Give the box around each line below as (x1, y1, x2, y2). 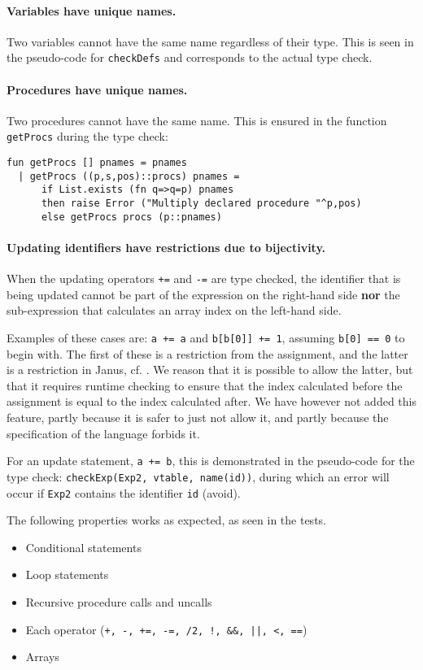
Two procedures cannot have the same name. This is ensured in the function (7, 111, 387, 128)
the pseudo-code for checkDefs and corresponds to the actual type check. (7, 49, 373, 66)
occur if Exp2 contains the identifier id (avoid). (7, 484, 241, 501)
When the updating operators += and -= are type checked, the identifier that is (7, 270, 401, 287)
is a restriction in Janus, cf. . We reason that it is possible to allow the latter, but (7, 361, 413, 378)
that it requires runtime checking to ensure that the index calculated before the (7, 376, 403, 394)
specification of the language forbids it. (7, 424, 200, 442)
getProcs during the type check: (7, 128, 168, 145)
